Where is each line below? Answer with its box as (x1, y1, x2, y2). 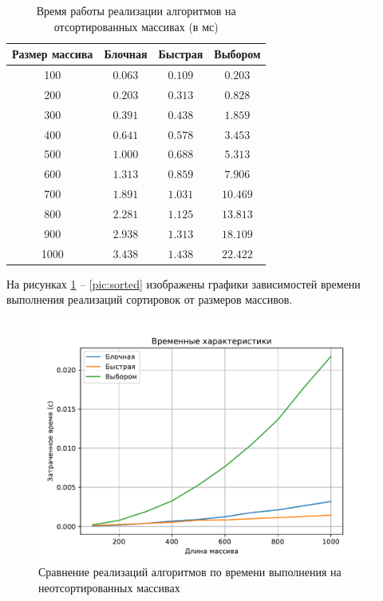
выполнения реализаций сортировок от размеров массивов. (6, 291, 293, 308)
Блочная (104, 46, 148, 62)
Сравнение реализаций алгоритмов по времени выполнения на (38, 563, 342, 580)
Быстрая (158, 46, 203, 62)
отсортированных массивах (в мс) (53, 18, 219, 34)
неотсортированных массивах (38, 579, 180, 595)
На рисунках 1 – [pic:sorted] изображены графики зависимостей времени (6, 275, 361, 292)
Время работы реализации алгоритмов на (36, 2, 236, 18)
